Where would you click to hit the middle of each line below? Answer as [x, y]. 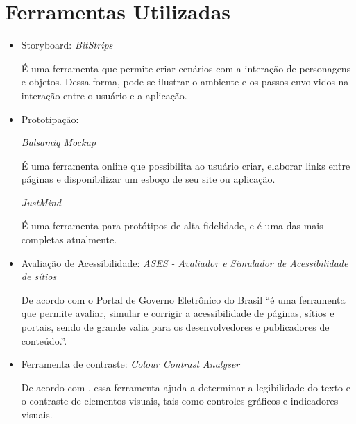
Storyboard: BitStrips [67, 45]
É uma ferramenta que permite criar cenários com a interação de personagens [186, 68]
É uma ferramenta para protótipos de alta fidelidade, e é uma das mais [172, 226]
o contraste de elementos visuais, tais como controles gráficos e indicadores [180, 401]
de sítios [39, 276]
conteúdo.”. [44, 340]
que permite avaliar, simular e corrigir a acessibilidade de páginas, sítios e [178, 313]
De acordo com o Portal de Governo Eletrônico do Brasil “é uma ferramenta [183, 299]
